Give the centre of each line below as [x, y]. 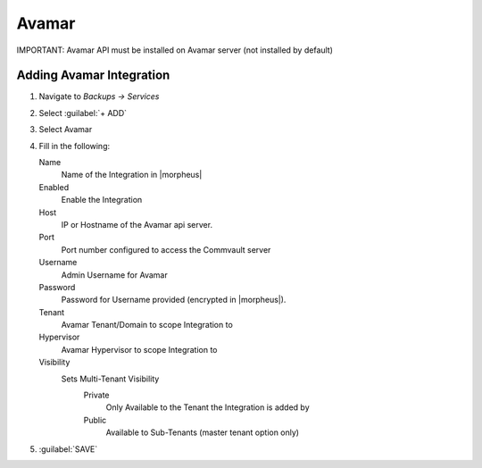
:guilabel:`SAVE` [68, 449]
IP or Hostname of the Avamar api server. [137, 224]
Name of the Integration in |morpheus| [132, 175]
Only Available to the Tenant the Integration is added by [208, 407]
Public [95, 420]
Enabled [54, 187]
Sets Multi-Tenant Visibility [110, 379]
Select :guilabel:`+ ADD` [83, 113]
